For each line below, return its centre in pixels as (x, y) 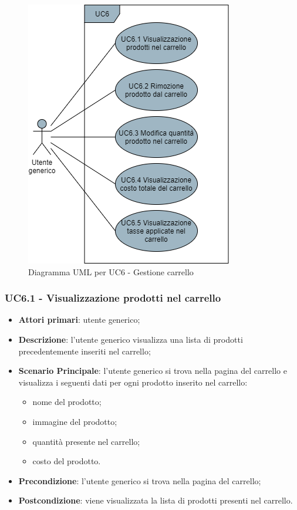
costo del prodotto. (67, 461)
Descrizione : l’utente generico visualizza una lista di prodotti (131, 339)
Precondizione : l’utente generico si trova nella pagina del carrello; (140, 480)
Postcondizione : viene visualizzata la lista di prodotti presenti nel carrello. (156, 500)
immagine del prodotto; (75, 421)
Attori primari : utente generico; (79, 320)
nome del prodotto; (67, 402)
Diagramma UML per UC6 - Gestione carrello (111, 271)
